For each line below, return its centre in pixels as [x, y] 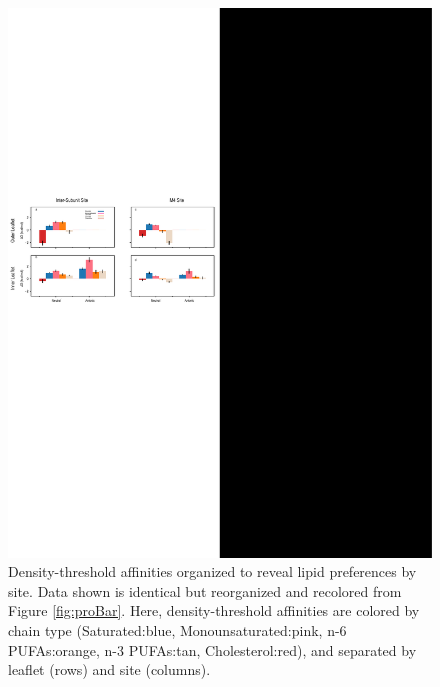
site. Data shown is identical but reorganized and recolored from [205, 590]
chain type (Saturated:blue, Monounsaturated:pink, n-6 [177, 629]
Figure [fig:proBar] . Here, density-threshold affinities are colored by [214, 610]
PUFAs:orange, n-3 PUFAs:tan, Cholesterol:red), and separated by [212, 649]
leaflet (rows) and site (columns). [109, 669]
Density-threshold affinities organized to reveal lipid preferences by [212, 571]
